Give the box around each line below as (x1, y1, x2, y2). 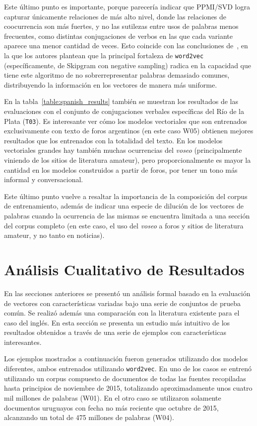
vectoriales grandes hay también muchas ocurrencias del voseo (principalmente (4, 145, 242, 155)
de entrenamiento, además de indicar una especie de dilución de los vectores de (4, 201, 244, 211)
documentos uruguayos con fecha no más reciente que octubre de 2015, (4, 402, 219, 413)
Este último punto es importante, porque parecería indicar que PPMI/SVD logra (4, 1, 250, 11)
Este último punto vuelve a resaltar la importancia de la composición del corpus (4, 191, 248, 201)
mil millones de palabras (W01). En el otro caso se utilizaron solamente (4, 392, 221, 403)
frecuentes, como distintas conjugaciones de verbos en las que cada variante (4, 30, 233, 41)
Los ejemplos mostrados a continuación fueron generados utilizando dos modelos (4, 353, 248, 364)
